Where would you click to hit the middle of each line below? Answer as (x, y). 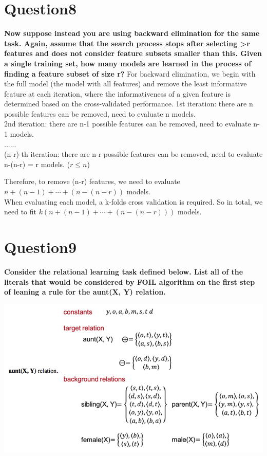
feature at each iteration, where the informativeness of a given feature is (118, 93)
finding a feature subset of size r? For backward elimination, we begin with (130, 73)
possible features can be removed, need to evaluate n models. (100, 113)
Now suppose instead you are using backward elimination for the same (132, 33)
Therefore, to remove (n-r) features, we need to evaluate (92, 181)
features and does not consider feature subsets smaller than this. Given (133, 53)
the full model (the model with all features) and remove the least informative (126, 84)
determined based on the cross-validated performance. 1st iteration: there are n (129, 104)
